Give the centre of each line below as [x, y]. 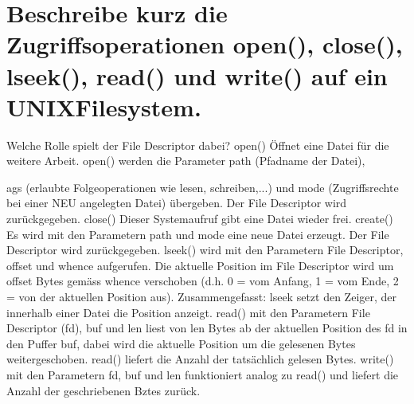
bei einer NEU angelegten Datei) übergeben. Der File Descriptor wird [177, 203]
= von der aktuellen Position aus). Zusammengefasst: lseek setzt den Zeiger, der [202, 297]
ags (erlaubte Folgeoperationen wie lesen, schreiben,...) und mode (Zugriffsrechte [203, 187]
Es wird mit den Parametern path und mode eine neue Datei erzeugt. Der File [198, 234]
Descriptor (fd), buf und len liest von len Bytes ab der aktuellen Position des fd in [207, 328]
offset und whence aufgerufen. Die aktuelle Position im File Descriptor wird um [200, 265]
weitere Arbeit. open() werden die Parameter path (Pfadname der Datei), [186, 161]
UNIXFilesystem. [104, 106]
